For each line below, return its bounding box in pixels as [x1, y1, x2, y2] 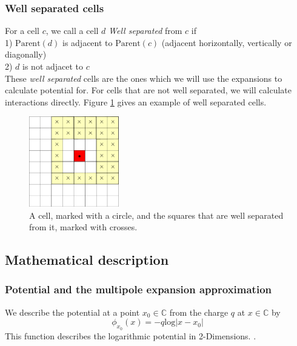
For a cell [5, 24, 40, 37]
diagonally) [5, 48, 47, 61]
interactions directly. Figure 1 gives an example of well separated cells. [5, 95, 267, 108]
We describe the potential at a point [5, 305, 140, 318]
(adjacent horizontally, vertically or [161, 36, 292, 48]
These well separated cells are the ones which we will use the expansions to [5, 72, 282, 84]
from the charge [169, 305, 229, 318]
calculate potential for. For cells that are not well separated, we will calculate [5, 84, 292, 96]
